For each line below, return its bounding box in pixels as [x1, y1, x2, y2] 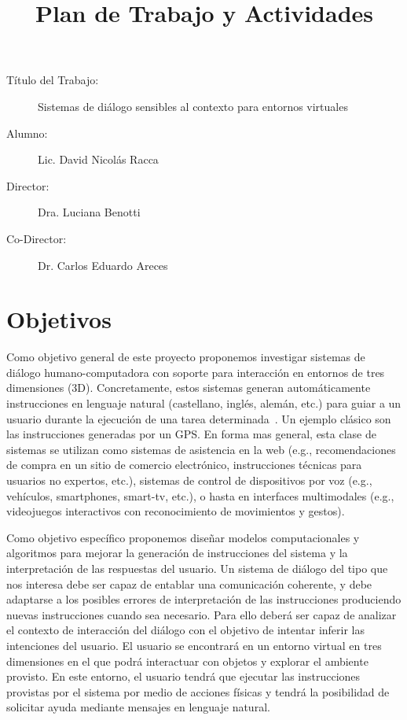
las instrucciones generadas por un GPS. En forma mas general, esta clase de [6, 426, 376, 442]
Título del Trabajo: [6, 72, 99, 88]
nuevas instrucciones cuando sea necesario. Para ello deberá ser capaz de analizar [6, 606, 397, 622]
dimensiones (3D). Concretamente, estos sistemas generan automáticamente [6, 379, 371, 396]
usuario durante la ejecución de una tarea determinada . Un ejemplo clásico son [6, 410, 391, 426]
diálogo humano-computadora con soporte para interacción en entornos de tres [6, 364, 385, 380]
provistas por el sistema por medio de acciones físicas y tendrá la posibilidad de [6, 683, 390, 700]
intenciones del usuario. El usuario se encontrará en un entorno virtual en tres [6, 637, 382, 653]
